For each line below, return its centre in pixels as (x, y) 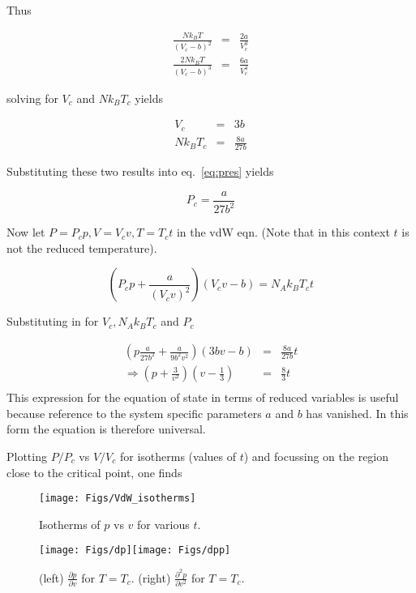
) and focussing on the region (316, 456)
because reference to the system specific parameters (134, 413)
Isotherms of (70, 524)
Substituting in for (53, 321)
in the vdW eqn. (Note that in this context (283, 232)
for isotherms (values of (178, 456)
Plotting (27, 456)
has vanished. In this (357, 413)
